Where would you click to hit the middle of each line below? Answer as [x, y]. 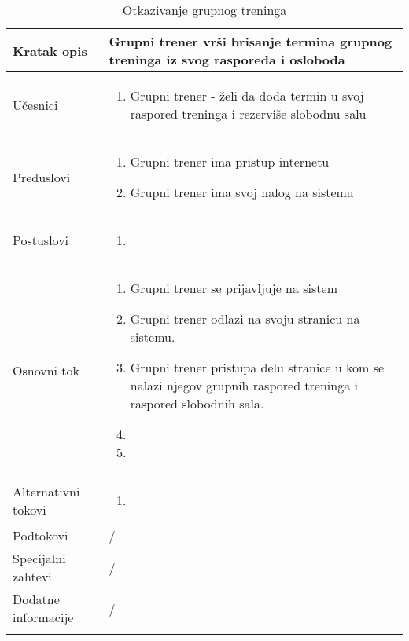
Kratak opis [50, 50]
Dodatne [36, 599]
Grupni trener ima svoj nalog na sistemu [242, 192]
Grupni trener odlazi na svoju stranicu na [245, 319]
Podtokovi [41, 535]
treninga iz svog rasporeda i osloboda [227, 59]
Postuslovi [41, 240]
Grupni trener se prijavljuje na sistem [234, 288]
